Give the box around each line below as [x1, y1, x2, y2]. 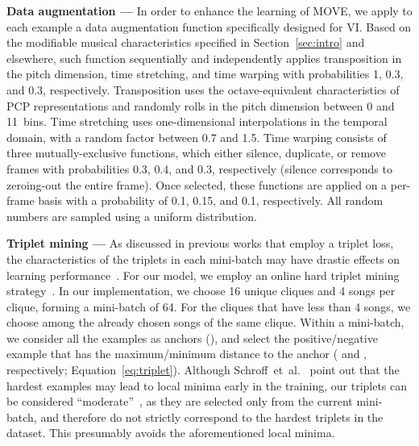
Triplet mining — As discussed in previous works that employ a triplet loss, [6, 235, 394, 252]
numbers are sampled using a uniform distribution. [6, 207, 257, 224]
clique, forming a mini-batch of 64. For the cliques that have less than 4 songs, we [6, 298, 411, 315]
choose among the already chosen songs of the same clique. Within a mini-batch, [6, 314, 404, 331]
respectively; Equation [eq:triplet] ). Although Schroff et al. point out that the [6, 361, 400, 378]
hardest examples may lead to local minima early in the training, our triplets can [6, 377, 408, 394]
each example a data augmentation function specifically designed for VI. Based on [6, 18, 412, 35]
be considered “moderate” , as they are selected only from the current [6, 393, 353, 410]
